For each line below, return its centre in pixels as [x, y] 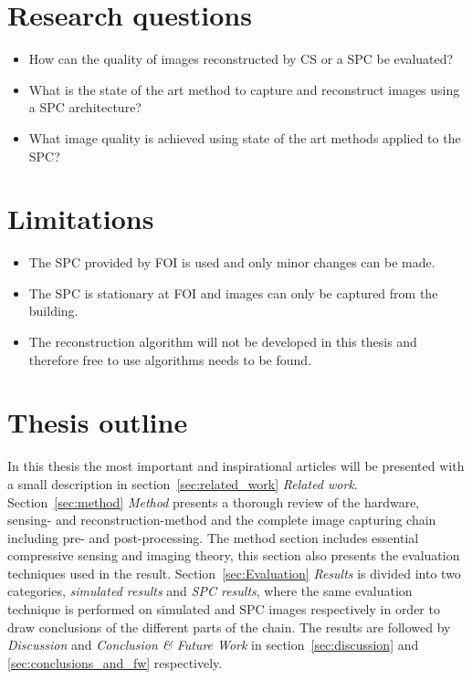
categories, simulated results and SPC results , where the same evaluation [210, 591]
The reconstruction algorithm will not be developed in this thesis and [223, 341]
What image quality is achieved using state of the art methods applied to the [245, 137]
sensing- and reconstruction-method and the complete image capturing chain [222, 520]
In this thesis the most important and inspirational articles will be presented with [236, 466]
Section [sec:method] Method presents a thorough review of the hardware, [214, 501]
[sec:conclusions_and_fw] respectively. [115, 662]
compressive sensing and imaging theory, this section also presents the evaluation [234, 555]
